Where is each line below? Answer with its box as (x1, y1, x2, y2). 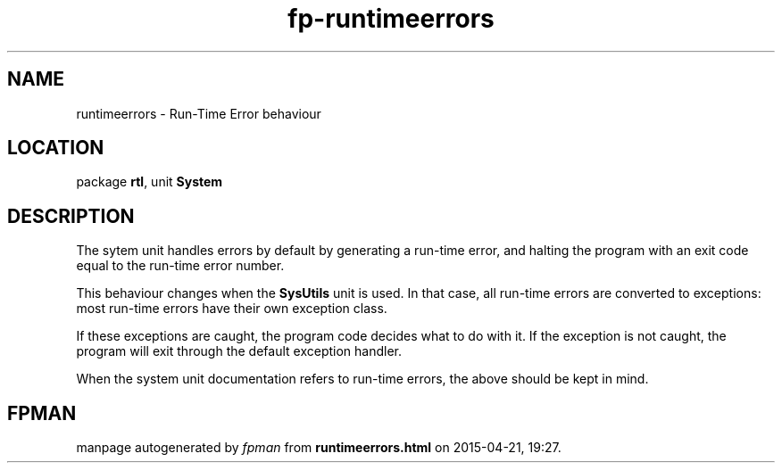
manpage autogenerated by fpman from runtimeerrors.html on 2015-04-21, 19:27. (76, 440, 562, 456)
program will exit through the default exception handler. (76, 343, 403, 359)
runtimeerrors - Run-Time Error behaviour (76, 105, 321, 121)
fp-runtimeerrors (287, 4, 495, 34)
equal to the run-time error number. (76, 258, 285, 274)
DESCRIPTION (7, 204, 135, 227)
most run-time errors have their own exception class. (76, 301, 387, 317)
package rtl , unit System (76, 174, 223, 190)
